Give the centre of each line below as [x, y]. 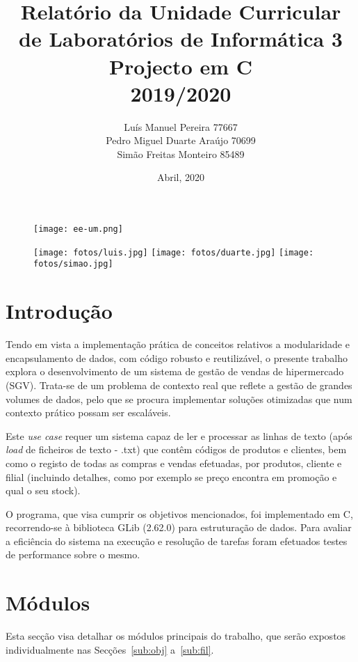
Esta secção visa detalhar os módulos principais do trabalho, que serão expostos [176, 636]
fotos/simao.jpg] [73, 264]
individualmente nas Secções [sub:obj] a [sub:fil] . [110, 649]
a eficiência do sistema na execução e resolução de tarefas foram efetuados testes [177, 541]
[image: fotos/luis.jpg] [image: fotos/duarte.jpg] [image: [174, 252]
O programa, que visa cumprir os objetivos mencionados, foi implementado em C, [179, 513]
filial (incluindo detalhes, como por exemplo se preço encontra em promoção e [171, 476]
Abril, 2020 [181, 177]
